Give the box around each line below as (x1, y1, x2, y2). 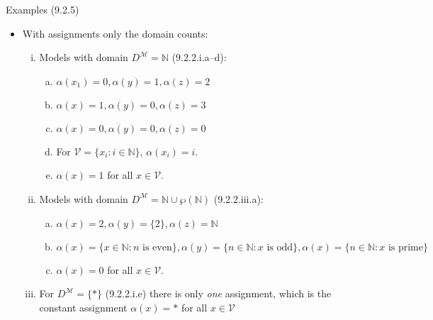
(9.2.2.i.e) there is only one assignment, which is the (105, 286, 332, 301)
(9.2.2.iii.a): (213, 191, 264, 206)
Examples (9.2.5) (6, 2, 79, 16)
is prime (388, 242, 423, 253)
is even (142, 242, 172, 253)
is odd (266, 242, 293, 253)
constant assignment (39, 299, 128, 314)
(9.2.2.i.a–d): (171, 50, 227, 65)
